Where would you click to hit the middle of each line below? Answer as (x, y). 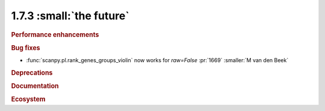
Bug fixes (26, 48)
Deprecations (32, 72)
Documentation (35, 86)
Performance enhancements (55, 34)
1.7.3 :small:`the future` (70, 16)
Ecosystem (28, 100)
